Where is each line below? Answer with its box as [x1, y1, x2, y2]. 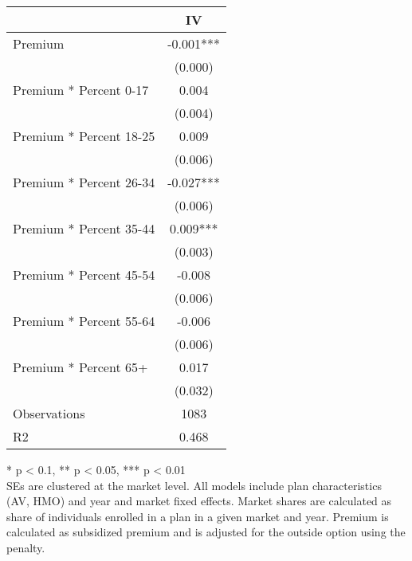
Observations [13, 404, 85, 422]
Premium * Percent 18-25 [13, 127, 155, 145]
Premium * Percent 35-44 [13, 219, 155, 237]
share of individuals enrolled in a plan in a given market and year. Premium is [6, 508, 389, 524]
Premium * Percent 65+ [13, 358, 148, 376]
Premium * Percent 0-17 [13, 80, 149, 99]
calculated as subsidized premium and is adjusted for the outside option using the [6, 524, 406, 540]
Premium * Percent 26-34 [13, 173, 155, 191]
